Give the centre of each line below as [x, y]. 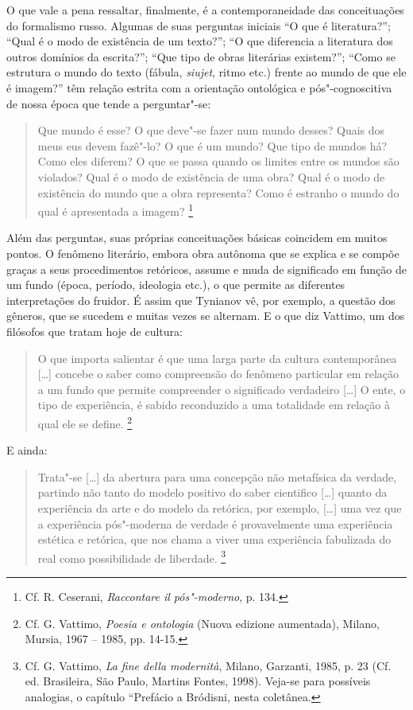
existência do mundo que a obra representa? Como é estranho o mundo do [218, 192]
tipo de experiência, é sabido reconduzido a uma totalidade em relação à [214, 405]
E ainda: [27, 450]
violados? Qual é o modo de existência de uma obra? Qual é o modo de [211, 176]
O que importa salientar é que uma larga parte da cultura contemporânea [217, 358]
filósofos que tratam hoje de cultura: [95, 331]
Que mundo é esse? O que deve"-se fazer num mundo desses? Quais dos [211, 130]
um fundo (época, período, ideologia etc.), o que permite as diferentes [176, 285]
